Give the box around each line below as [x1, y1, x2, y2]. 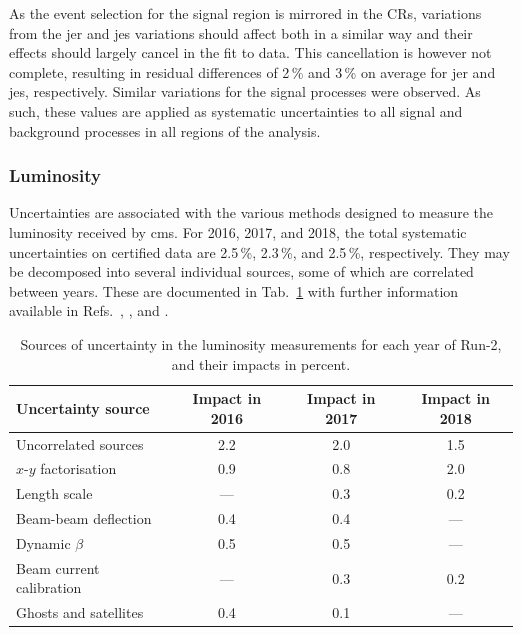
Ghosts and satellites [16, 602, 144, 623]
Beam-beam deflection [16, 508, 152, 529]
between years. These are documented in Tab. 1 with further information [9, 280, 459, 301]
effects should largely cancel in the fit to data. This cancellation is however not [9, 42, 492, 63]
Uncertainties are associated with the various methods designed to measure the [9, 202, 494, 223]
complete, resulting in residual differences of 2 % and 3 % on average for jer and [9, 61, 496, 82]
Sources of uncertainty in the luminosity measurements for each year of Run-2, [20, 333, 502, 354]
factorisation [40, 458, 117, 479]
